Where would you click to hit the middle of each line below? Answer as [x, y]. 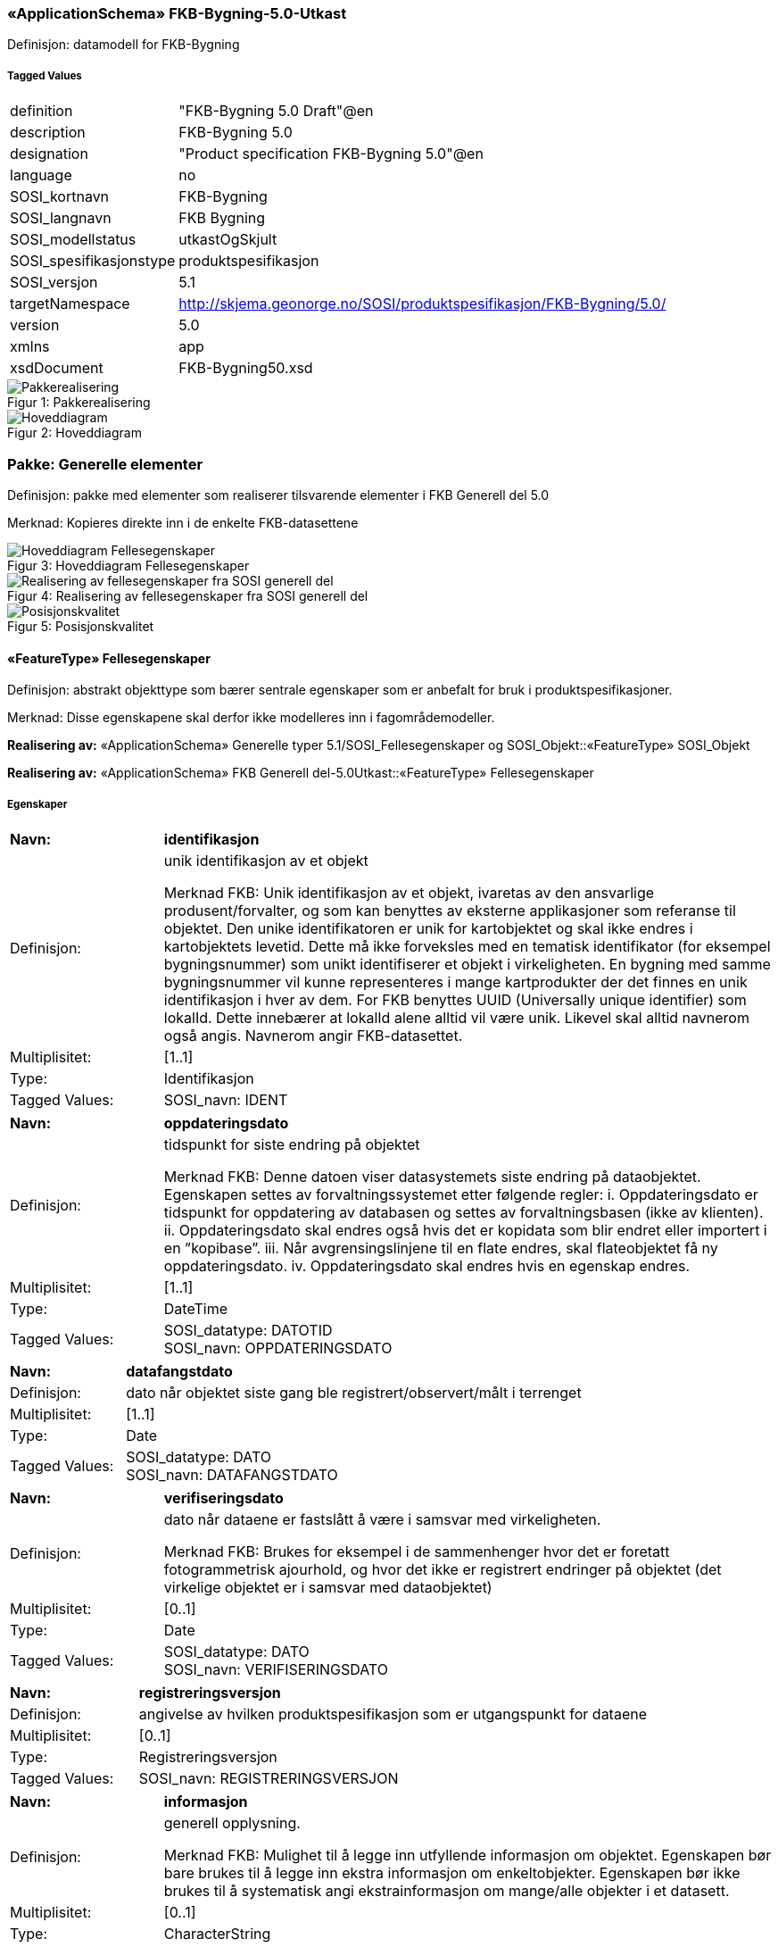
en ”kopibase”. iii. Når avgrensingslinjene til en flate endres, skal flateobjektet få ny [441, 1248]
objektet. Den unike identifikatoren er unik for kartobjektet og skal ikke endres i [428, 928]
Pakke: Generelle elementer [105, 464]
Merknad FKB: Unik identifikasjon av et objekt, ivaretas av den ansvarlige [409, 892]
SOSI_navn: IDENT [226, 1099]
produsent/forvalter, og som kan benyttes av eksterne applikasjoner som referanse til [450, 910]
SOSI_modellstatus [73, 240]
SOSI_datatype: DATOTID [248, 1330]
